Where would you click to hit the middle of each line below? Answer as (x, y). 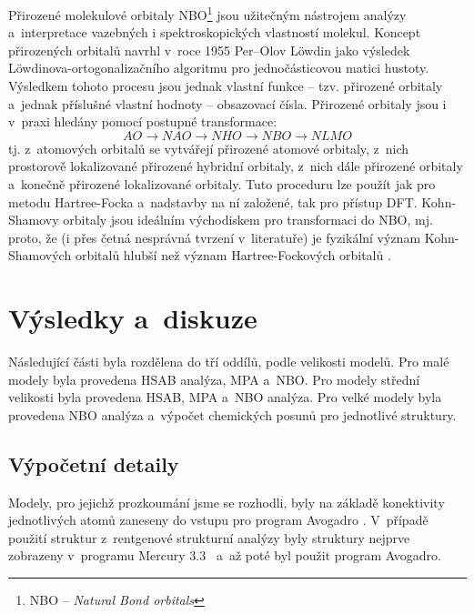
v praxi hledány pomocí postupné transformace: (143, 121)
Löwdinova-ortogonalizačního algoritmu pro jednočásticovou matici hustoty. (219, 68)
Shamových (40, 255)
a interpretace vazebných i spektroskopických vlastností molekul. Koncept (215, 32)
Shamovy (34, 220)
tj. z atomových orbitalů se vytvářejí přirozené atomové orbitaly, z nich (209, 148)
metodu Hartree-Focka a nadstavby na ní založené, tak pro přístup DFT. (213, 201)
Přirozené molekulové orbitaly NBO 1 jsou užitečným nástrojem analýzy (207, 13)
